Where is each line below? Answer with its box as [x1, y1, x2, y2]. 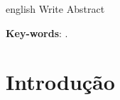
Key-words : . [6, 25, 68, 40]
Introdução [6, 67, 115, 96]
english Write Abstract [6, 1, 105, 16]
